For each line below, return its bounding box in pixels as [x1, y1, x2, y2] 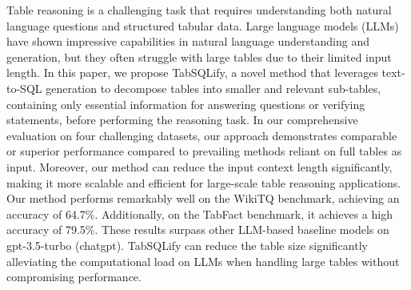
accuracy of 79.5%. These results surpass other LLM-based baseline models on [6, 221, 389, 238]
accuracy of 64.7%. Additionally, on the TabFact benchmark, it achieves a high [6, 205, 393, 222]
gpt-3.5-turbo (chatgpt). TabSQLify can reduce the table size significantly [6, 236, 368, 253]
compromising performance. [6, 268, 142, 285]
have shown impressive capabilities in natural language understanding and [6, 33, 369, 50]
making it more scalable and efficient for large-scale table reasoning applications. [6, 174, 401, 191]
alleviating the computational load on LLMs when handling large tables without [6, 252, 400, 269]
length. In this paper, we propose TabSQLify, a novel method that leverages [6, 64, 378, 81]
